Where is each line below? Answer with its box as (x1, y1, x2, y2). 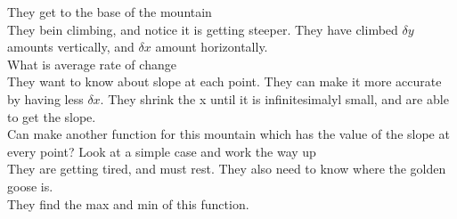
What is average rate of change (7, 54, 176, 73)
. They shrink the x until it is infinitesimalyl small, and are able (100, 89, 449, 108)
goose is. (7, 176, 53, 195)
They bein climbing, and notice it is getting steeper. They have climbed (7, 20, 398, 38)
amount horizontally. (155, 37, 268, 56)
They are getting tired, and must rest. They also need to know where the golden (7, 159, 446, 178)
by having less (7, 89, 84, 108)
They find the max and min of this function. (7, 194, 249, 213)
